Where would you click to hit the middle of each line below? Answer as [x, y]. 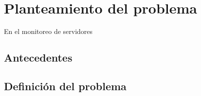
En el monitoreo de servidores [48, 31]
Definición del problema [65, 86]
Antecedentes [38, 57]
